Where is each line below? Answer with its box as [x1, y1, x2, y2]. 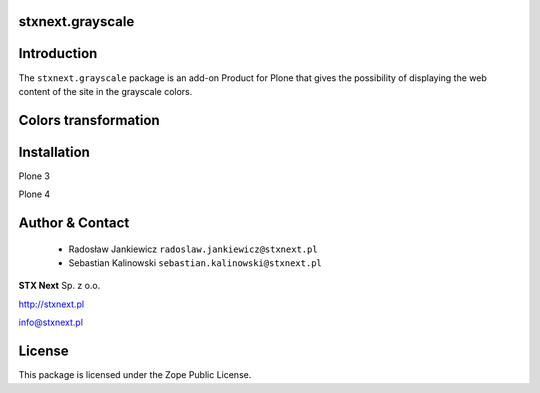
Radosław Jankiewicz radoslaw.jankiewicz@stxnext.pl [68, 243, 319, 255]
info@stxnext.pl [18, 316, 84, 329]
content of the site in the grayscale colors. [18, 85, 193, 97]
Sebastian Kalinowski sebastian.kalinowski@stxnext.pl [68, 257, 322, 269]
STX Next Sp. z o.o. [18, 280, 101, 292]
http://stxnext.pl [18, 298, 85, 310]
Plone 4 [18, 188, 51, 200]
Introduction [18, 45, 98, 62]
